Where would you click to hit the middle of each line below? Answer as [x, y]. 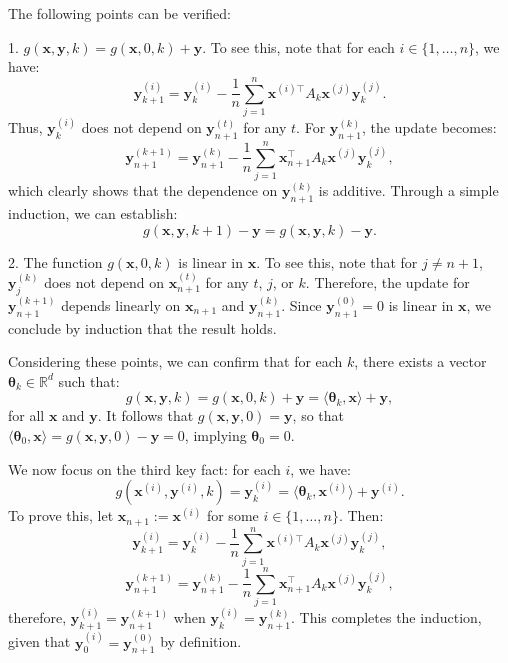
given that [39, 641]
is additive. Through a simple [408, 190]
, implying [215, 435]
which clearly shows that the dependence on [143, 190]
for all [26, 415]
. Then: [361, 515]
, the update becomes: [429, 127]
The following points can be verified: [119, 13]
